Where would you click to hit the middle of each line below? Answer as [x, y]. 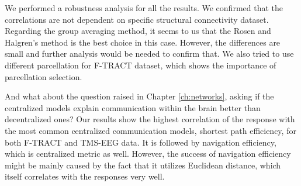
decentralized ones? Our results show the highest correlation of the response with [150, 119]
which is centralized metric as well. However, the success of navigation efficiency [148, 154]
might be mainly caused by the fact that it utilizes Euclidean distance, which [143, 165]
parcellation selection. [44, 76]
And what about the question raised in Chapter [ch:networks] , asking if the [139, 96]
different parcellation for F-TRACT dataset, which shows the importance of [141, 65]
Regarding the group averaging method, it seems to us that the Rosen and [138, 31]
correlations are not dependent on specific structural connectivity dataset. [137, 19]
